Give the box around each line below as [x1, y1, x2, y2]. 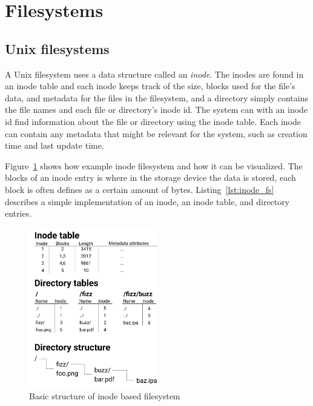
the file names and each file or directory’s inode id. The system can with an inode [5, 103, 308, 116]
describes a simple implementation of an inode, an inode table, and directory [5, 195, 290, 208]
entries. [5, 207, 32, 220]
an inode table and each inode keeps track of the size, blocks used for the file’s [5, 80, 295, 92]
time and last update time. [5, 139, 104, 152]
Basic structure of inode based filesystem [29, 389, 180, 402]
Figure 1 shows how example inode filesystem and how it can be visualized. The [5, 159, 303, 172]
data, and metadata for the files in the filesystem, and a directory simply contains [5, 91, 309, 104]
